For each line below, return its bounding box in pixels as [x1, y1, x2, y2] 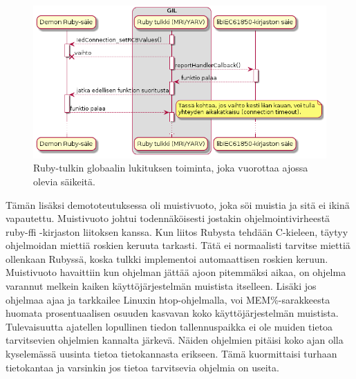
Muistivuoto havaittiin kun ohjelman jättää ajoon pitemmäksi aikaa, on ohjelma [6, 265, 346, 279]
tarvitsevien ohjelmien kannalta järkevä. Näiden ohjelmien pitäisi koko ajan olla [6, 333, 344, 347]
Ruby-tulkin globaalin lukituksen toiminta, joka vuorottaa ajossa [33, 160, 308, 175]
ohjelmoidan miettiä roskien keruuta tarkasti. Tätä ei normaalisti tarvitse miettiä [6, 238, 350, 252]
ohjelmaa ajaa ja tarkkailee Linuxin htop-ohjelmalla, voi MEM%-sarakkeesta [6, 292, 330, 306]
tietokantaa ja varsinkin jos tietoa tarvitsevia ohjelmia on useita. [6, 360, 279, 374]
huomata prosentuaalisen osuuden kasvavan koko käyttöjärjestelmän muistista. [6, 306, 339, 320]
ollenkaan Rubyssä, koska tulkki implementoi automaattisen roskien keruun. [6, 251, 328, 266]
